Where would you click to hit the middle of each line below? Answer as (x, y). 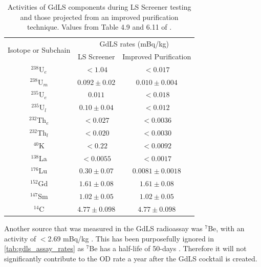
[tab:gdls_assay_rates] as (44, 248)
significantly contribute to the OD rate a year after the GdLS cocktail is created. (131, 258)
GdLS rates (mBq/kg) (134, 44)
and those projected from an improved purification (99, 17)
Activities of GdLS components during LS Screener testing (99, 7)
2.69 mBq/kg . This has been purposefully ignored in (131, 238)
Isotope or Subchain (39, 50)
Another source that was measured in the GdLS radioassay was (103, 228)
